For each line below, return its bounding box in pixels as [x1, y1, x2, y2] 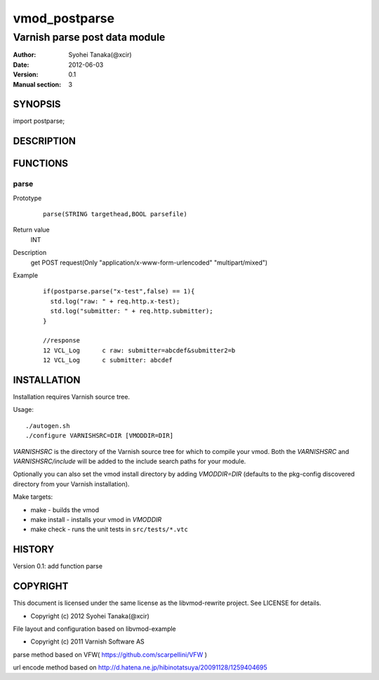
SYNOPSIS [13, 98, 61, 110]
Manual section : [13, 80, 62, 88]
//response [43, 337, 81, 345]
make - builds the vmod [30, 505, 100, 514]
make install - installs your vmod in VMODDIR [30, 515, 162, 524]
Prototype [13, 194, 42, 202]
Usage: [13, 406, 34, 414]
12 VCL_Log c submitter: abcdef [43, 356, 173, 364]
